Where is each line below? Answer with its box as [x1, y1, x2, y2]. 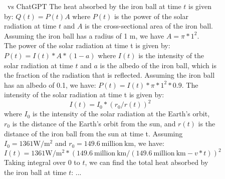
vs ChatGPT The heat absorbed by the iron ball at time [7, 1, 181, 11]
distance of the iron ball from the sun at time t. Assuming [4, 128, 183, 138]
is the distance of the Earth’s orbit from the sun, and [12, 118, 176, 129]
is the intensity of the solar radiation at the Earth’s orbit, [33, 108, 210, 119]
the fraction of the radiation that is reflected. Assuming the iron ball [4, 70, 215, 80]
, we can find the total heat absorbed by [85, 157, 208, 167]
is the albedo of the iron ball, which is [100, 60, 216, 70]
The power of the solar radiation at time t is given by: [4, 40, 170, 51]
